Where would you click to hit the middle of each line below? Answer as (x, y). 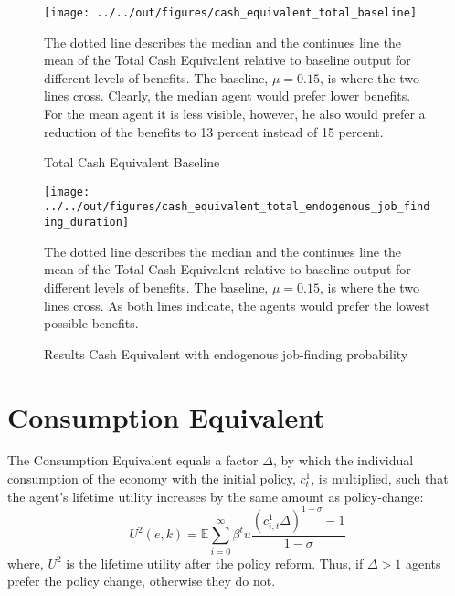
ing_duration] (87, 223)
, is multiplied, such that (380, 479)
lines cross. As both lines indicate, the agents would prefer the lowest (237, 305)
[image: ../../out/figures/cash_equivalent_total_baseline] (231, 13)
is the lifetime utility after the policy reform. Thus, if (215, 563)
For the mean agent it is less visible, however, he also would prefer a (235, 114)
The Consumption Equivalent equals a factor (133, 460)
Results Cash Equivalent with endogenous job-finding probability (226, 353)
